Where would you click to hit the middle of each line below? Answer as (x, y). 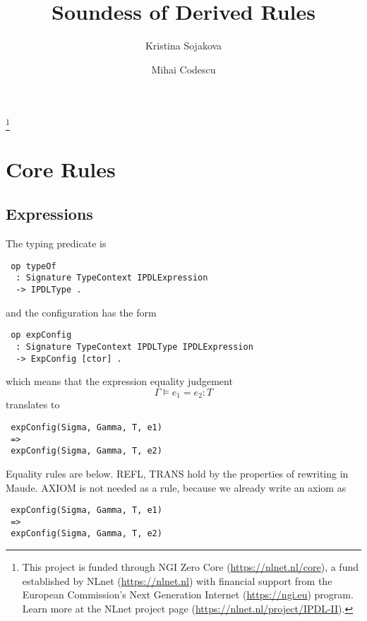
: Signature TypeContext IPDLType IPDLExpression (134, 347)
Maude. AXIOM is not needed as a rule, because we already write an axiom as (176, 487)
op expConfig (41, 335)
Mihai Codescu (183, 69)
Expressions (49, 214)
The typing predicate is (56, 243)
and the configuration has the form (81, 312)
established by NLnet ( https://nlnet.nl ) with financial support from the (177, 580)
